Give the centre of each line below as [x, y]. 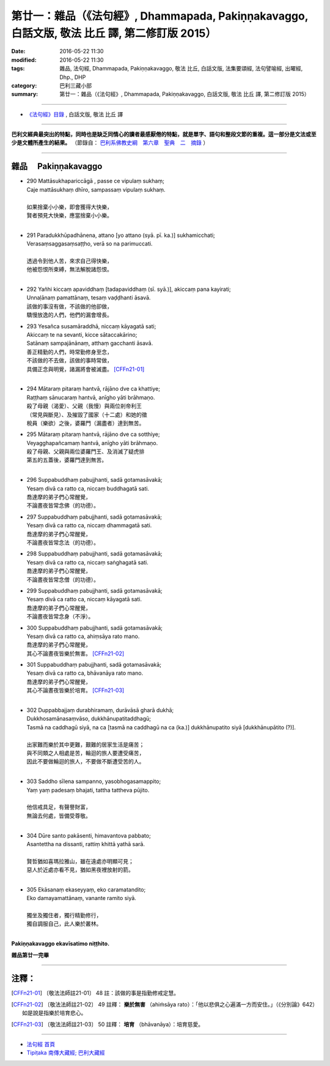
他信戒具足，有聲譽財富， [59, 807]
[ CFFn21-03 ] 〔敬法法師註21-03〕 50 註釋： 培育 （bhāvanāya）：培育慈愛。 [108, 1024]
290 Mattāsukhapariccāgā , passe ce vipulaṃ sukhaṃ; [95, 181]
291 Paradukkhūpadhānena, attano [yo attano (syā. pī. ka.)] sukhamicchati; [121, 235]
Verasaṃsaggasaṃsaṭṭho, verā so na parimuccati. [90, 244]
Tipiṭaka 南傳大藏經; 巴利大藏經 [66, 1053]
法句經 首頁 [41, 1045]
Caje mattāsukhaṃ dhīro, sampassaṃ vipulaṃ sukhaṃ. [96, 189]
